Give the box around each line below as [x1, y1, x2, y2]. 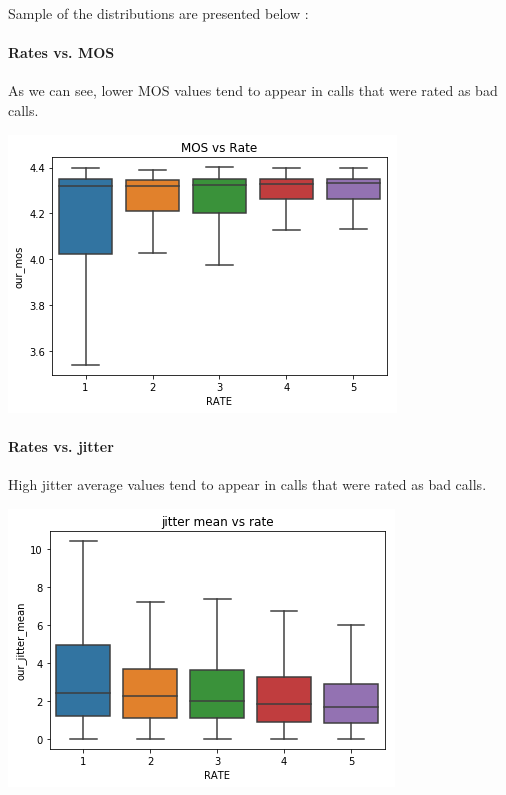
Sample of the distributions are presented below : [8, 3, 309, 23]
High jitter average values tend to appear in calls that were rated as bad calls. [8, 473, 487, 494]
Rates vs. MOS [8, 42, 115, 63]
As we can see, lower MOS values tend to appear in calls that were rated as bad [8, 80, 498, 101]
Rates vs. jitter [8, 435, 114, 456]
